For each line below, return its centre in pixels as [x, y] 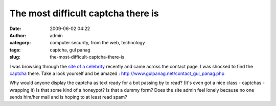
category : [20, 43]
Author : [18, 35]
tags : [15, 50]
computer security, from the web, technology [97, 43]
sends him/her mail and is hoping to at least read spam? [68, 97]
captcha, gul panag [70, 50]
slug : [15, 57]
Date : [15, 29]
